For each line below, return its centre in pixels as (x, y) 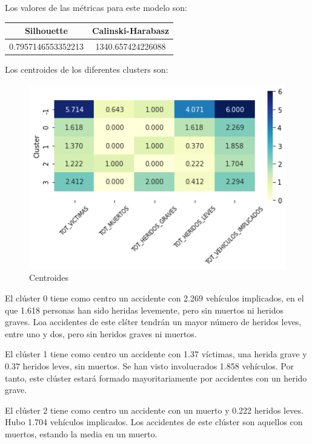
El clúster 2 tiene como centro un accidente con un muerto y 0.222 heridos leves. (154, 410)
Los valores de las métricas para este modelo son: (96, 7)
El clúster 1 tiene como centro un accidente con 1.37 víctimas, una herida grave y (156, 354)
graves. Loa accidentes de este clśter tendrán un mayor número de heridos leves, (153, 322)
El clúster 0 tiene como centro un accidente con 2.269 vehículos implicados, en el (154, 298)
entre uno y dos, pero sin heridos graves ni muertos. (101, 333)
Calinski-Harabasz (131, 31)
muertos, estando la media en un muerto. (81, 433)
